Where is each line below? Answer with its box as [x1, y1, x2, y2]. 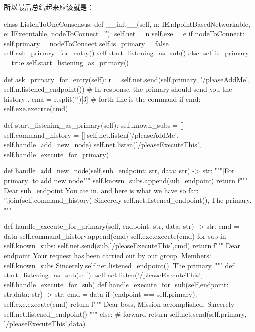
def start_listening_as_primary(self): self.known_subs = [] [4, 119, 184, 130]
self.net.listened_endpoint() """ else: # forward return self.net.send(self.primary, [4, 308, 247, 319]
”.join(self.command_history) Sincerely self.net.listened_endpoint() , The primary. [4, 195, 252, 205]
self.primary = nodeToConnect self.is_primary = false [4, 38, 169, 48]
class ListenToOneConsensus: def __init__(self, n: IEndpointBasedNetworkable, [4, 18, 250, 29]
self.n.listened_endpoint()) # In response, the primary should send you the [4, 84, 232, 94]
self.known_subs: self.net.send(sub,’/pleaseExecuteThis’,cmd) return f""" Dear [4, 240, 241, 251]
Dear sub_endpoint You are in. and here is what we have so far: [4, 185, 199, 195]
